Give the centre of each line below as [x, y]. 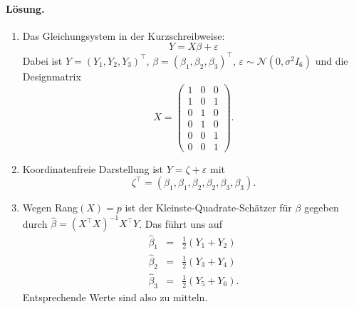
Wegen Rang [50, 208]
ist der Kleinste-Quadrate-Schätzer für [208, 208]
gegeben [322, 208]
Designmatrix [52, 76]
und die [332, 60]
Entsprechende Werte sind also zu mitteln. [115, 297]
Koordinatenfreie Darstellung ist [93, 168]
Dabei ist [42, 60]
